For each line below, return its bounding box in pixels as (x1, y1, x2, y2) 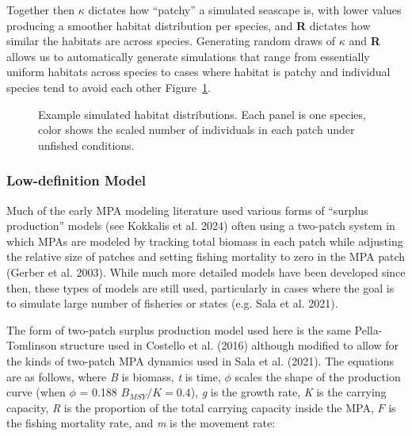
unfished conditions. (38, 136, 135, 153)
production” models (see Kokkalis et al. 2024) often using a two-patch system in (6, 217, 395, 234)
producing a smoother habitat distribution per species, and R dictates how (6, 17, 371, 33)
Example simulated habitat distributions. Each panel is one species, (38, 105, 366, 122)
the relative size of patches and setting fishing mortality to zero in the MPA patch (6, 248, 406, 265)
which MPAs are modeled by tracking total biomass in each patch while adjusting (6, 232, 403, 249)
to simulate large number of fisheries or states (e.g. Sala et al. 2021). (6, 295, 338, 312)
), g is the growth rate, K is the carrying (190, 384, 387, 400)
